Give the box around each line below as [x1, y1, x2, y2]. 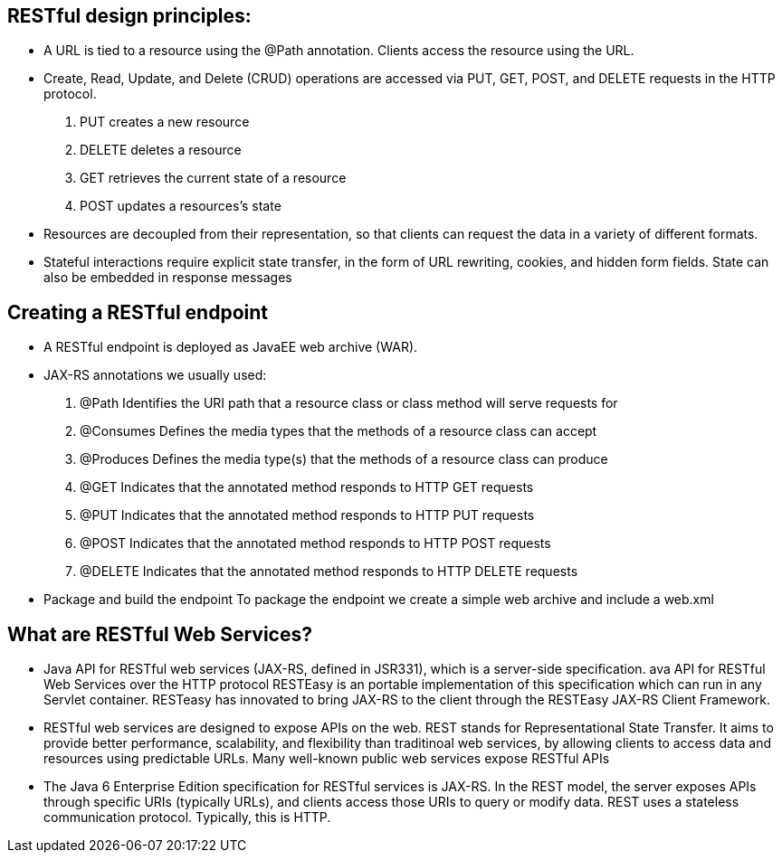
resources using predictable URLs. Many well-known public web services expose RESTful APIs [43, 751, 610, 767]
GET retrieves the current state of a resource [80, 170, 347, 186]
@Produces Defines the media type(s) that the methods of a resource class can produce [80, 451, 608, 468]
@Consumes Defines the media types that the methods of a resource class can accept [80, 423, 597, 439]
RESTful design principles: [7, 5, 252, 27]
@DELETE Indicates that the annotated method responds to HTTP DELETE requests [80, 563, 578, 580]
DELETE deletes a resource [80, 142, 242, 158]
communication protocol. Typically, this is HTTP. [43, 809, 331, 826]
